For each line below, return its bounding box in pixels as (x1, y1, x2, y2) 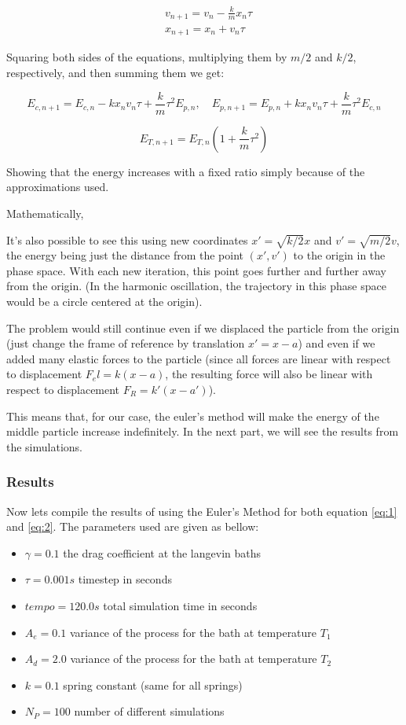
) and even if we (298, 335, 375, 351)
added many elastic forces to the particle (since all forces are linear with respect (6, 350, 391, 366)
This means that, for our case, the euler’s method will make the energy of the (6, 407, 379, 424)
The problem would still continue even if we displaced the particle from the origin (6, 319, 400, 336)
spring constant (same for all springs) (63, 676, 243, 693)
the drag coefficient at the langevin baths (63, 544, 262, 561)
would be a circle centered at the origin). (6, 293, 203, 310)
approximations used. (6, 178, 109, 195)
